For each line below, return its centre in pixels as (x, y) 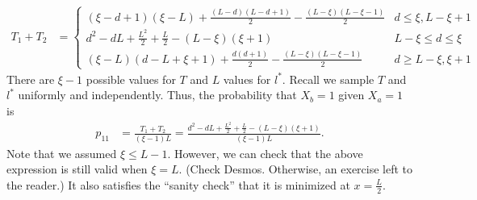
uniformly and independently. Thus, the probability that (157, 95)
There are (31, 79)
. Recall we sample (328, 79)
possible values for (131, 79)
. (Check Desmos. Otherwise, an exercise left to (296, 169)
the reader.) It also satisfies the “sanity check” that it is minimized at (178, 184)
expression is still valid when (77, 169)
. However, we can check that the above (265, 153)
